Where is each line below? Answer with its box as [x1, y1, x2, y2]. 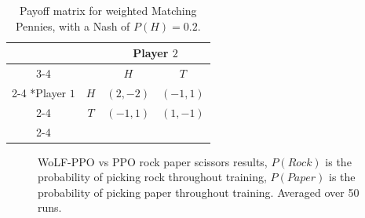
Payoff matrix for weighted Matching [20, 2, 197, 18]
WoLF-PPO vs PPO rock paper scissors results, [38, 153, 268, 169]
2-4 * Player [12, 84, 67, 100]
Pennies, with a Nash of [15, 17, 130, 34]
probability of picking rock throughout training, [38, 169, 267, 185]
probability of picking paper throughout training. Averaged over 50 [38, 183, 360, 200]
